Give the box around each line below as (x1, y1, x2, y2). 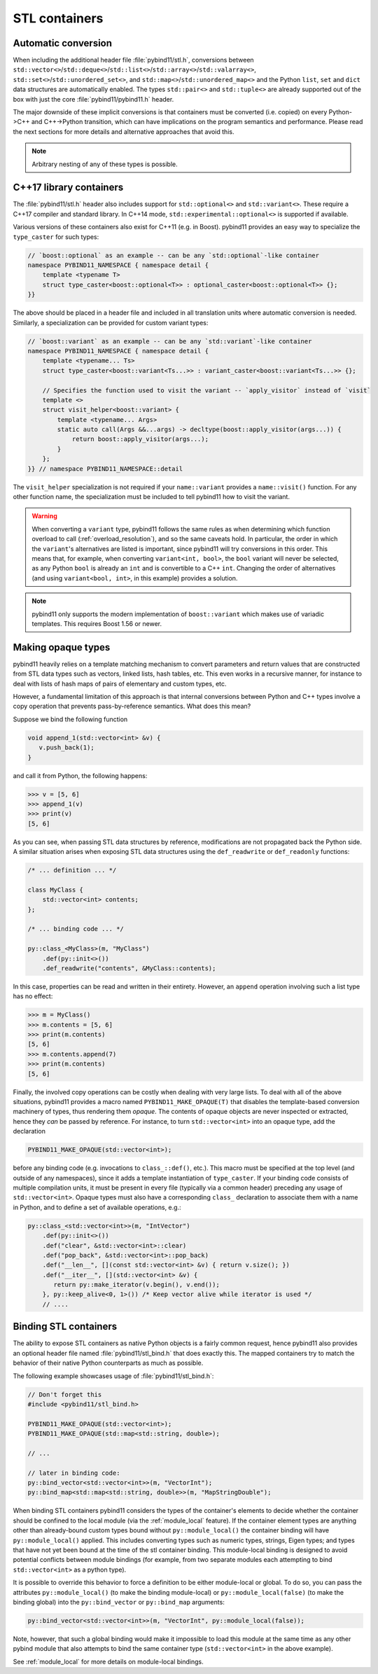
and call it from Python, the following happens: (13, 771, 148, 780)
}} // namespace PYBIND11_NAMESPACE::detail (27, 465, 183, 472)
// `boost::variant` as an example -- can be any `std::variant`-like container (27, 337, 312, 345)
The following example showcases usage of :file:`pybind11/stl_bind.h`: (13, 1371, 214, 1380)
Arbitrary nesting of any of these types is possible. (31, 160, 178, 168)
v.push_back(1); (38, 744, 94, 751)
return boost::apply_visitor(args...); (71, 435, 209, 443)
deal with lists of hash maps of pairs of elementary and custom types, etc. (13, 679, 227, 688)
